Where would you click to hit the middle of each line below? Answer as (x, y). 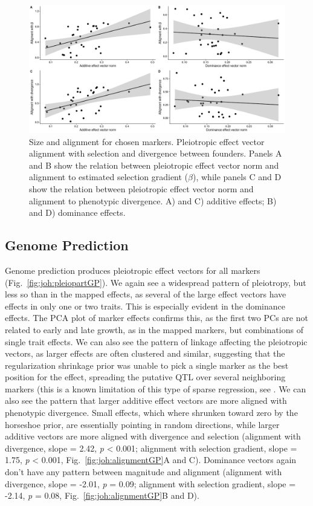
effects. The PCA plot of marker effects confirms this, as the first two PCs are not (156, 318)
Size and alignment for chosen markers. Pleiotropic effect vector (147, 141)
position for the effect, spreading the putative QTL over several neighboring (145, 377)
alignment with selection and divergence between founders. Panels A (156, 153)
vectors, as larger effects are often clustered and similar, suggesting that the (145, 353)
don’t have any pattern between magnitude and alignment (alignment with (144, 472)
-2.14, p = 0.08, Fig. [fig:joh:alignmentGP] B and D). (102, 495)
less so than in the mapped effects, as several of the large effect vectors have (146, 294)
